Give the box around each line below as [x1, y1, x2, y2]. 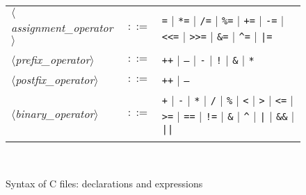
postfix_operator [15, 71, 95, 87]
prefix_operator [15, 51, 90, 67]
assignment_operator [11, 19, 113, 35]
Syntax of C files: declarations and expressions [6, 176, 203, 190]
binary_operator [15, 105, 95, 121]
